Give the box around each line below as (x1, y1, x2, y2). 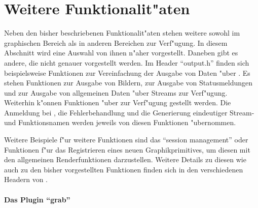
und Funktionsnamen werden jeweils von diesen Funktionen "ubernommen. (4, 117, 236, 128)
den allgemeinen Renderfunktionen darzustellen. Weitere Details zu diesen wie (4, 154, 246, 165)
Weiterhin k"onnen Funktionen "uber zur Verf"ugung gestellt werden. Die (4, 97, 231, 108)
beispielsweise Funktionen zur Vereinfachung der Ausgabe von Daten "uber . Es (4, 67, 250, 78)
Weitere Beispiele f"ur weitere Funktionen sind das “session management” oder (4, 134, 248, 145)
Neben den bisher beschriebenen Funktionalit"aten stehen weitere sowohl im (4, 27, 240, 38)
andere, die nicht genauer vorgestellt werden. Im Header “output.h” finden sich (4, 57, 249, 68)
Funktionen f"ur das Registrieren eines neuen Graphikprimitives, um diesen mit (4, 144, 250, 155)
